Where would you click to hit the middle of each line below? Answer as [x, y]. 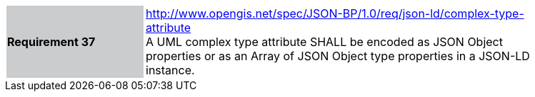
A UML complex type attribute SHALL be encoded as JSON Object [324, 42]
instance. [170, 70]
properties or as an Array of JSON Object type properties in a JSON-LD [338, 56]
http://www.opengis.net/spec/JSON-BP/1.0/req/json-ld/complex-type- [335, 13]
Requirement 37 [51, 42]
